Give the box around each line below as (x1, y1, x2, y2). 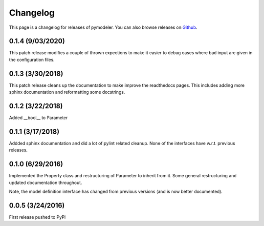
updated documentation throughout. (9, 180, 83, 185)
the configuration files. (9, 57, 55, 62)
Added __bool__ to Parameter (9, 115, 68, 121)
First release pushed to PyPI (9, 214, 66, 220)
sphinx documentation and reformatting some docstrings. (9, 89, 125, 95)
